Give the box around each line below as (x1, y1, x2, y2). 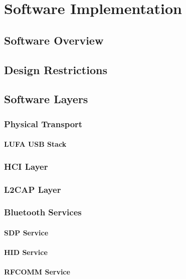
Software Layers (4, 91, 88, 107)
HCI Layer (4, 160, 48, 172)
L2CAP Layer (4, 183, 61, 195)
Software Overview (4, 32, 104, 48)
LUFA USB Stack (4, 139, 67, 149)
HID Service (4, 247, 48, 257)
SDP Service (4, 227, 49, 237)
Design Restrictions (4, 62, 107, 77)
